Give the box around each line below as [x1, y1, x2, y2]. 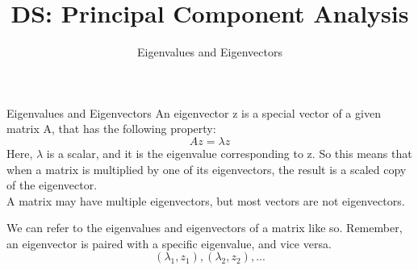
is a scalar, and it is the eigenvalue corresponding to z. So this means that [46, 144, 412, 161]
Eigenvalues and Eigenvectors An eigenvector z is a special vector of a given [6, 104, 381, 121]
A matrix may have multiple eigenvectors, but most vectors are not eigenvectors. [6, 192, 405, 209]
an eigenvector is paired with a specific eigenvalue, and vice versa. [6, 235, 332, 251]
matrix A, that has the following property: [6, 120, 216, 137]
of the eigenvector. [6, 177, 98, 193]
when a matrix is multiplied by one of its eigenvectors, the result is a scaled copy [6, 160, 407, 177]
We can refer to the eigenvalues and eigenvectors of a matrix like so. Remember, [6, 219, 403, 236]
